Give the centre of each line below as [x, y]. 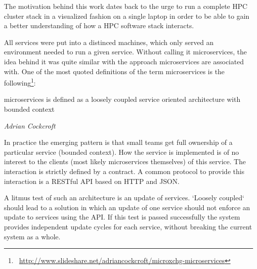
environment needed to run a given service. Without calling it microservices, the [126, 52]
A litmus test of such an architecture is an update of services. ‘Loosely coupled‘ [124, 198]
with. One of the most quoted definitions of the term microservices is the [114, 71]
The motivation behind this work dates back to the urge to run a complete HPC [126, 6]
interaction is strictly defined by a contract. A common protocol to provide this [124, 171]
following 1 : [20, 82]
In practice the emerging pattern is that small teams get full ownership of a [118, 142]
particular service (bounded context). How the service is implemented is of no [122, 152]
